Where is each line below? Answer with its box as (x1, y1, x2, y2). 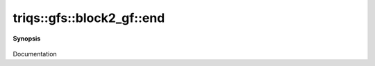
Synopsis (12, 34, 41, 43)
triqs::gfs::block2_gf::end (12, 10, 165, 25)
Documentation (12, 49, 57, 58)
